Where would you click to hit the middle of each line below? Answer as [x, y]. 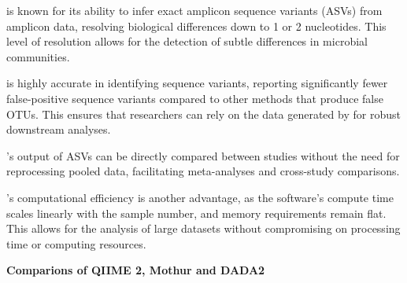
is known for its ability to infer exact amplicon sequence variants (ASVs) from [194, 10]
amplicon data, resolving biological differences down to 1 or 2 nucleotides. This [196, 26]
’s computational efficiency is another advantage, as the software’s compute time [200, 197]
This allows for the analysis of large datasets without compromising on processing [203, 228]
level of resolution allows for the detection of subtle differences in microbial [187, 41]
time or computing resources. [76, 243]
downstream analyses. [59, 129]
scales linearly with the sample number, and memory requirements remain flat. [196, 213]
